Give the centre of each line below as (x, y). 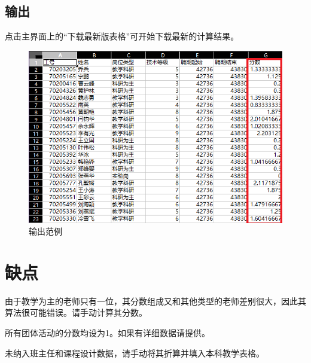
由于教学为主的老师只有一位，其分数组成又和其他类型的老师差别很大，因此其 (155, 301)
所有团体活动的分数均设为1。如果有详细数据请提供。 (107, 333)
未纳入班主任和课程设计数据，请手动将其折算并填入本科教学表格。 (135, 353)
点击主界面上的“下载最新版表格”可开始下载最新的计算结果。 (122, 36)
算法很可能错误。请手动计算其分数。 (76, 312)
